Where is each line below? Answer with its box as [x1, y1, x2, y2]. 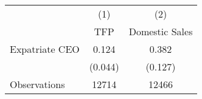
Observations [10, 77, 65, 91]
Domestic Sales [128, 24, 193, 38]
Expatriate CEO [10, 42, 80, 56]
